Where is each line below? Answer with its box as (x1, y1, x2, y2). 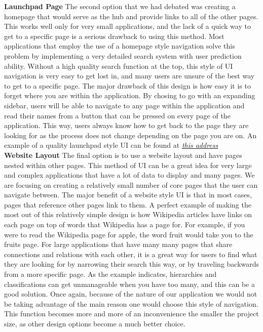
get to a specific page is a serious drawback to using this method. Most (4, 30, 224, 41)
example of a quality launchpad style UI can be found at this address (4, 140, 218, 150)
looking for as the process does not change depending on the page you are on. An (4, 130, 257, 140)
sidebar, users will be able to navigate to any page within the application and (4, 100, 245, 110)
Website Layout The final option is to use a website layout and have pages (4, 149, 242, 160)
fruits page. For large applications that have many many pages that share (4, 239, 233, 250)
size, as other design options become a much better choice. (4, 318, 185, 328)
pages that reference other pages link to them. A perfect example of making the (4, 199, 251, 210)
